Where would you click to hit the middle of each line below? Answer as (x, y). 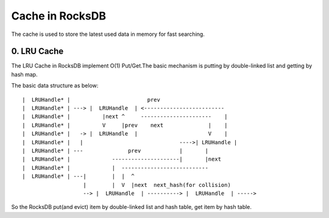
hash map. (24, 74)
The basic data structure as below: (55, 86)
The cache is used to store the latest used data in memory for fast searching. (108, 34)
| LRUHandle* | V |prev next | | (125, 125)
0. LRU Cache (37, 51)
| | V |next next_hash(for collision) (157, 185)
